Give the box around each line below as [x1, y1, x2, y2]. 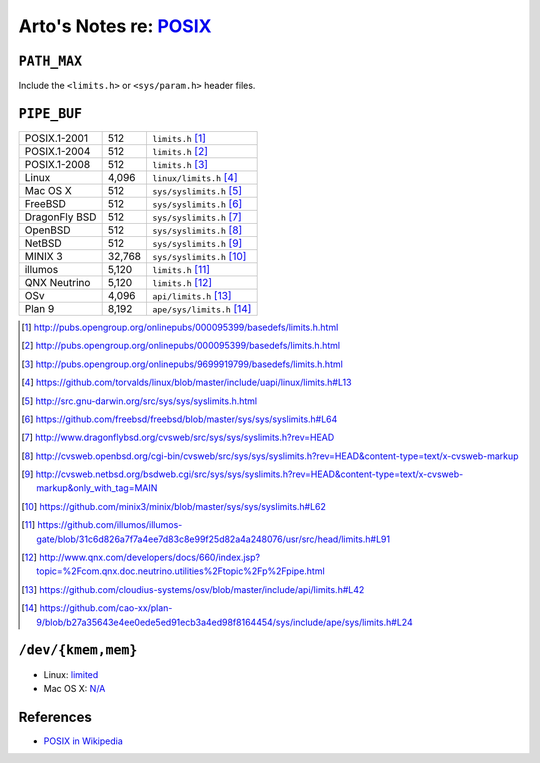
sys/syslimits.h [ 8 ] [151, 223, 243, 237]
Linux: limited [43, 668, 99, 680]
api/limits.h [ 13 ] [151, 288, 232, 302]
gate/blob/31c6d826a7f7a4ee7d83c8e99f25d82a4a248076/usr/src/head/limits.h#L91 [36, 533, 390, 545]
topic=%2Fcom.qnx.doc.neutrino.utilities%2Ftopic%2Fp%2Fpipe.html [36, 565, 325, 577]
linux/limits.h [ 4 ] [151, 170, 239, 184]
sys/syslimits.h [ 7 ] [151, 210, 242, 224]
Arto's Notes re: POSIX [18, 15, 212, 37]
